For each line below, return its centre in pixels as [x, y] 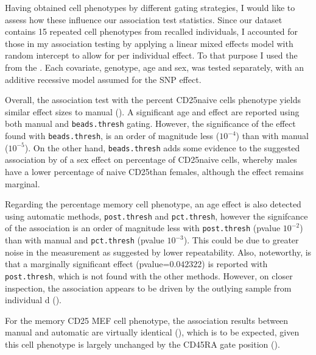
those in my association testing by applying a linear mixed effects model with [149, 43]
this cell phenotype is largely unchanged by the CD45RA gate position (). [142, 344]
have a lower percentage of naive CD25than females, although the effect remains [154, 171]
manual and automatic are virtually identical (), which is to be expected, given [152, 332]
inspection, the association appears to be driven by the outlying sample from [148, 288]
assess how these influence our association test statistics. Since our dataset [144, 19]
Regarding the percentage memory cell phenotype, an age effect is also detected [153, 204]
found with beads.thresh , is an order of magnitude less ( [112, 135]
